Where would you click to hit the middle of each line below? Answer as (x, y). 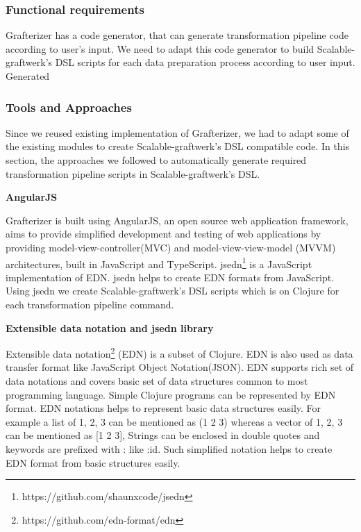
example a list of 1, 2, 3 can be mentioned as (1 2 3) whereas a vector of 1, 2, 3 (174, 421)
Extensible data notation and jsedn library (110, 327)
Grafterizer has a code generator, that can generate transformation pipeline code (177, 35)
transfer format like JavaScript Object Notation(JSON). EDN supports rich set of (180, 367)
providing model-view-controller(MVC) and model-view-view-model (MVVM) (171, 247)
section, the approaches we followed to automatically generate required (156, 160)
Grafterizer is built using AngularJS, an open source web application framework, (177, 220)
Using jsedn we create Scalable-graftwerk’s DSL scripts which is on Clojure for (173, 291)
